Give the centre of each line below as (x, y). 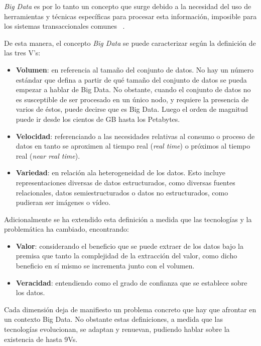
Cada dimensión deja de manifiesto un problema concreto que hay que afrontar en (130, 309)
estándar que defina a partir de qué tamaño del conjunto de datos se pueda (131, 79)
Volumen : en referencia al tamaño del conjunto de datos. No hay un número (135, 69)
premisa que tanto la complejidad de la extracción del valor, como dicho (126, 256)
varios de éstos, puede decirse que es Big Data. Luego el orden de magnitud (132, 109)
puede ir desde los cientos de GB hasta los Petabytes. (98, 119)
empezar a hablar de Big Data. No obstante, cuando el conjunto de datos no (133, 89)
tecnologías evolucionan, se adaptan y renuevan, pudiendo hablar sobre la (117, 329)
